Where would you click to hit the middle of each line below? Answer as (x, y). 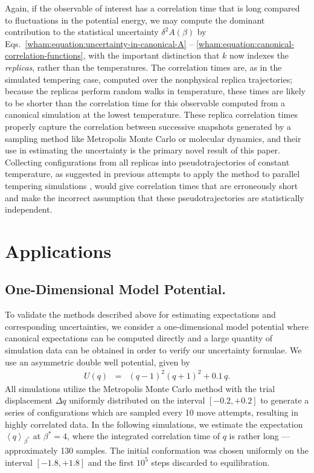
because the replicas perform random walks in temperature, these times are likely (155, 91)
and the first (111, 462)
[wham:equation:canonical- (245, 43)
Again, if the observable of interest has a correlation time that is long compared (152, 8)
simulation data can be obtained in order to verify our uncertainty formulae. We (153, 350)
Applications (58, 250)
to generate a (285, 400)
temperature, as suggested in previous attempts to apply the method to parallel (152, 174)
